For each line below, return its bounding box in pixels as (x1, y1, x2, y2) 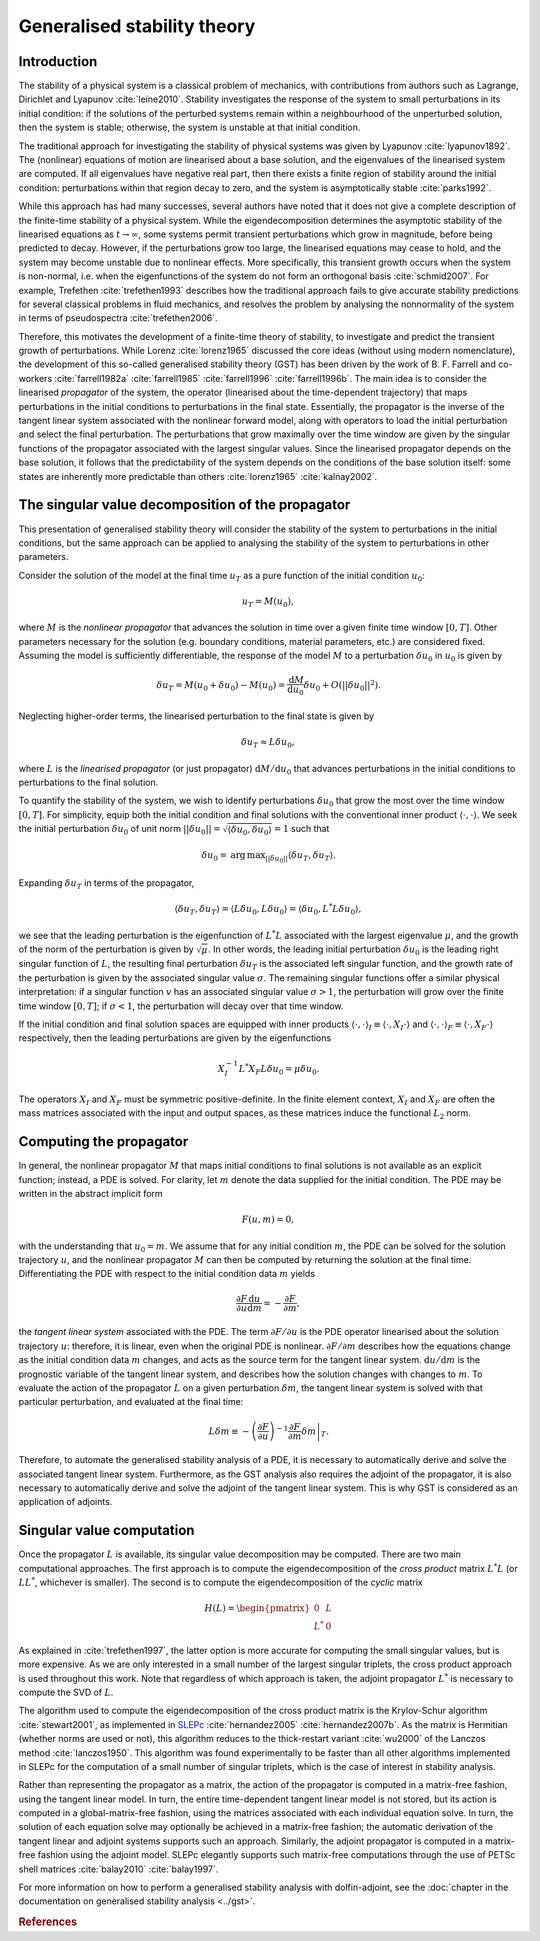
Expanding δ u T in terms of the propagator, (18, 877, 195, 891)
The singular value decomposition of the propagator (18, 496, 351, 514)
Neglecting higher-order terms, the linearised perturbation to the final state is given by (18, 710, 375, 722)
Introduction (18, 53, 98, 70)
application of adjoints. (18, 1496, 113, 1508)
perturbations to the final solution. (18, 776, 159, 789)
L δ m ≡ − (208, 1425, 250, 1436)
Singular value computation (18, 1522, 195, 1539)
